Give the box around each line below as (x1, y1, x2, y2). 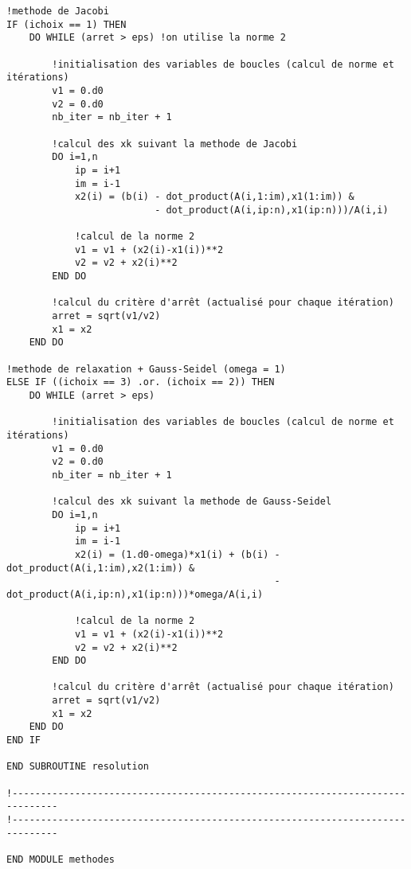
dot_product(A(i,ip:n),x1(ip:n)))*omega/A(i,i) (6, 588, 264, 600)
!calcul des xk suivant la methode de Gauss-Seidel (52, 496, 332, 508)
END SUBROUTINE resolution (6, 761, 149, 773)
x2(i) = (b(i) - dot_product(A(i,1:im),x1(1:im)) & (74, 191, 354, 203)
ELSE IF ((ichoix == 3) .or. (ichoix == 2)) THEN (6, 376, 275, 388)
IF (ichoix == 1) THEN (6, 18, 127, 30)
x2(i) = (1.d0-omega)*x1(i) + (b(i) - (74, 548, 280, 560)
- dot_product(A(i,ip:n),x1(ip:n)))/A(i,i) (155, 204, 389, 216)
